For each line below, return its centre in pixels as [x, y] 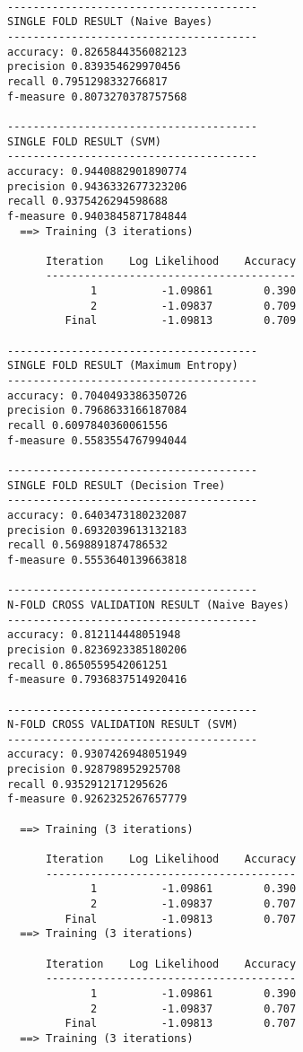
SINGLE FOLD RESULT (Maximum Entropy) [123, 366]
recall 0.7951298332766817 [87, 81]
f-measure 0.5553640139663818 [97, 560]
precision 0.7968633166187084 [97, 411]
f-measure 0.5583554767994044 [97, 440]
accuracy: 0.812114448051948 [94, 635]
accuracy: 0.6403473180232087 [97, 515]
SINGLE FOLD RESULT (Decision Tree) [117, 485]
